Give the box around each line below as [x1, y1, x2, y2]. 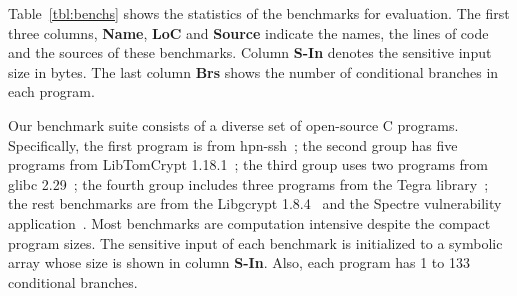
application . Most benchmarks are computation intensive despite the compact [8, 212, 491, 233]
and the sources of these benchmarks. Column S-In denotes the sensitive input [8, 42, 492, 63]
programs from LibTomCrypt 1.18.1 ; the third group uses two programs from [8, 154, 489, 175]
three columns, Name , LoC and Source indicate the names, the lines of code [8, 22, 489, 43]
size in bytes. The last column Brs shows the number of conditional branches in [8, 61, 499, 82]
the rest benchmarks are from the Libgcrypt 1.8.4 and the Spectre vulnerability [8, 193, 502, 214]
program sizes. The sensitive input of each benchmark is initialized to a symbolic [8, 232, 503, 253]
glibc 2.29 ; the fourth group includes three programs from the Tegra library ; [8, 173, 489, 194]
